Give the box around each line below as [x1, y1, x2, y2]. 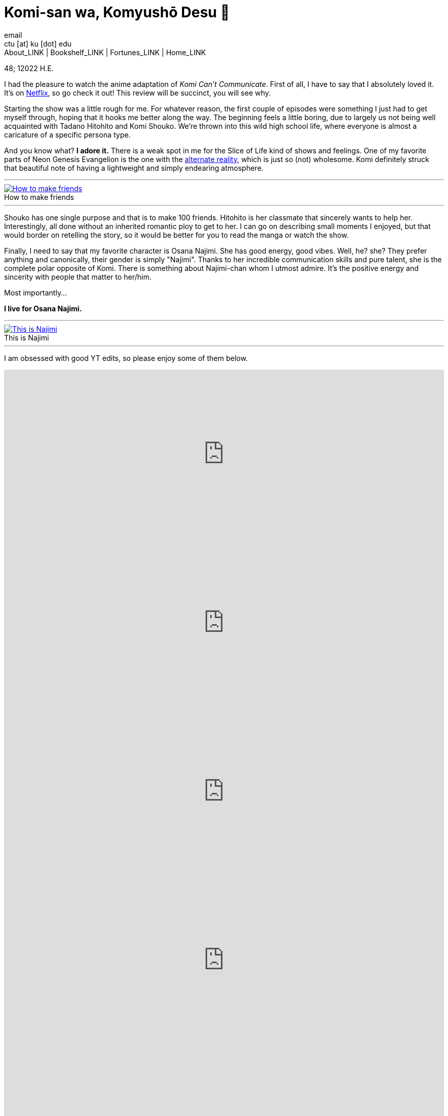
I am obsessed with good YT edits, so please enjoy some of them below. [4, 353, 248, 362]
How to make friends [4, 192, 74, 201]
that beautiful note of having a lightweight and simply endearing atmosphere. [4, 163, 264, 172]
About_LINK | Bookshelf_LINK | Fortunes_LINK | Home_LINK [4, 48, 206, 57]
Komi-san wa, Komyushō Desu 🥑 [4, 4, 230, 21]
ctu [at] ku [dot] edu [4, 39, 72, 48]
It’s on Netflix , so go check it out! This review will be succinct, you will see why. [4, 88, 271, 97]
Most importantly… [4, 288, 67, 297]
